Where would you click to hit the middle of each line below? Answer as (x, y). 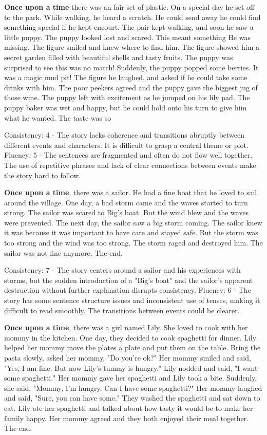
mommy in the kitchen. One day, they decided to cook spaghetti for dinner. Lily (130, 337)
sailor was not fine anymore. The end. (63, 252)
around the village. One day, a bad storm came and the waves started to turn (126, 202)
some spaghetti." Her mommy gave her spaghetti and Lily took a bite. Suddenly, (131, 378)
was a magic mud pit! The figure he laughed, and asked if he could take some (126, 77)
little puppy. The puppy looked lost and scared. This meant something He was (127, 37)
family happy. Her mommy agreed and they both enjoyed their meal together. (127, 418)
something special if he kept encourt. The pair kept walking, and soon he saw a (129, 27)
